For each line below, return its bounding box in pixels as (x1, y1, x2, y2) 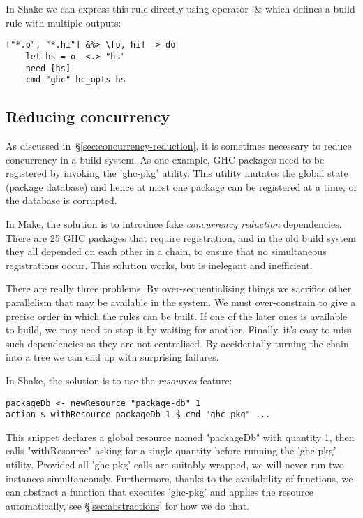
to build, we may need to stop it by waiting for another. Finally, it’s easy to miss (6, 322, 352, 337)
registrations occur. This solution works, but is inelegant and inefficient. (6, 257, 313, 272)
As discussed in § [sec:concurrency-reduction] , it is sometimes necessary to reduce (6, 138, 352, 153)
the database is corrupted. (6, 193, 117, 208)
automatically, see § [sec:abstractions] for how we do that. (6, 498, 249, 512)
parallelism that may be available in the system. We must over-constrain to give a (6, 294, 356, 309)
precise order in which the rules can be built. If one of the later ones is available (6, 308, 348, 323)
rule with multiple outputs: (6, 15, 121, 29)
